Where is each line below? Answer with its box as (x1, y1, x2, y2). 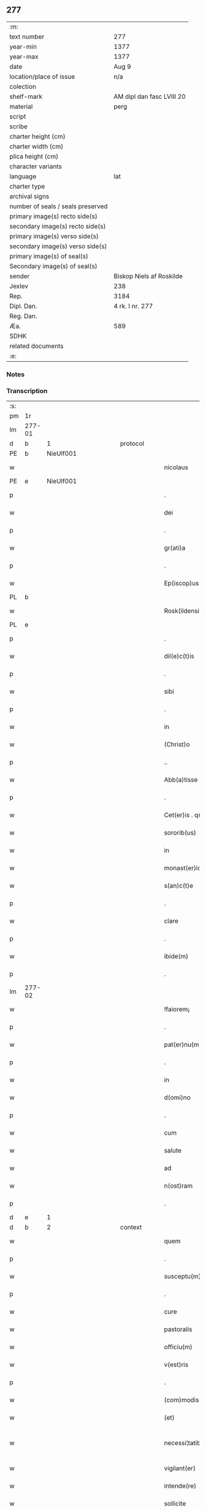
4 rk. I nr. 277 (113, 302, 153, 310)
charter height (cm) (9, 132, 66, 141)
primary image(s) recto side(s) (9, 212, 98, 220)
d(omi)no (164, 1093, 191, 1102)
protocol (120, 439, 145, 448)
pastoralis (164, 1325, 193, 1334)
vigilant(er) (164, 1464, 196, 1473)
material (9, 102, 33, 111)
